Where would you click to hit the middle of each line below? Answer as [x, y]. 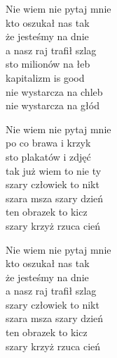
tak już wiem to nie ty [54, 170]
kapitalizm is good [45, 77]
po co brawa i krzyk [48, 143]
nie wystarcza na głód [53, 105]
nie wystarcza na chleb [54, 91]
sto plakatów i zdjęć [48, 156]
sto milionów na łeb [48, 64]
